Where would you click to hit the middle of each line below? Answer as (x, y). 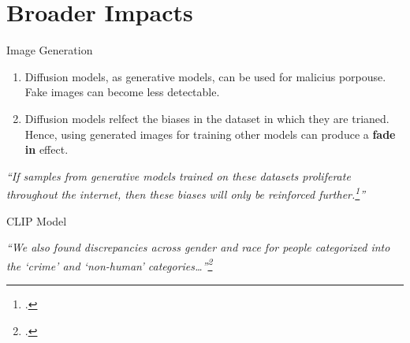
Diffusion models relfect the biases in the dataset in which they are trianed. (207, 118)
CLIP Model (37, 220)
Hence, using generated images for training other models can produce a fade (210, 134)
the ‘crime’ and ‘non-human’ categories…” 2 (110, 264)
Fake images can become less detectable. (122, 92)
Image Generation (50, 50)
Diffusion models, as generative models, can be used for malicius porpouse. (205, 76)
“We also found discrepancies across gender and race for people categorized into (198, 247)
